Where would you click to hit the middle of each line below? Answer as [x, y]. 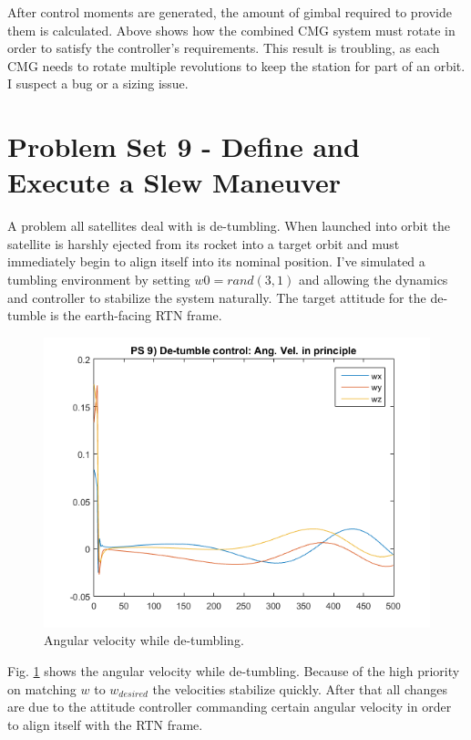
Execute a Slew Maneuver [174, 182]
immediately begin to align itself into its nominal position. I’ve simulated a [216, 261]
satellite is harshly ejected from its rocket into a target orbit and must [204, 243]
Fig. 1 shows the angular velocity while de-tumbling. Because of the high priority [234, 671]
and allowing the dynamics [373, 280]
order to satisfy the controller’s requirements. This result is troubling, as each [224, 48]
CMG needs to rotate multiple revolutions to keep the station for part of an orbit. [236, 65]
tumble [27, 315]
